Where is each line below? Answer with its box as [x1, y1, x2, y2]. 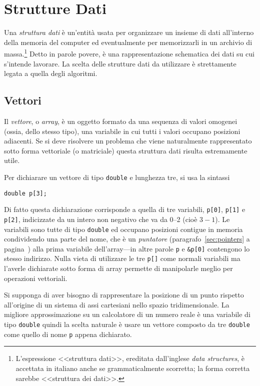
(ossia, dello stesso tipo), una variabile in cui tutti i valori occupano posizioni [4, 125, 240, 136]
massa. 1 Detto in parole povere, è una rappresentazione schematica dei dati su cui [4, 47, 254, 58]
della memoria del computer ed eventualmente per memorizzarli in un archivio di [4, 36, 252, 47]
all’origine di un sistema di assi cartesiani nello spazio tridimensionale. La [4, 299, 229, 309]
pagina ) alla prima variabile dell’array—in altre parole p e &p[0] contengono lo [4, 243, 250, 253]
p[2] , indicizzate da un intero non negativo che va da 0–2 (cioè [4, 213, 197, 224]
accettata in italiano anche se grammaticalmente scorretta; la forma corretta [15, 362, 250, 373]
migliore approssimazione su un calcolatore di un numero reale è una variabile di [4, 309, 250, 319]
